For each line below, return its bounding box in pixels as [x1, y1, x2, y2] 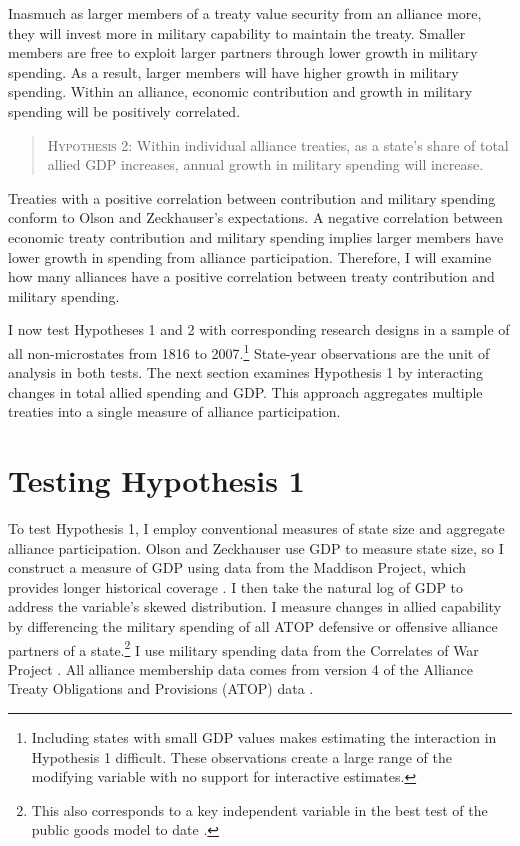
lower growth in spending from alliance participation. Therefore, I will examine [8, 246, 492, 267]
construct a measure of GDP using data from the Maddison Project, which [8, 557, 467, 578]
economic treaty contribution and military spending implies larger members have [8, 226, 504, 247]
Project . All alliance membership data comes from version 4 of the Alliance [8, 658, 473, 679]
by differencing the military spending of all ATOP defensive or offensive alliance [8, 616, 498, 637]
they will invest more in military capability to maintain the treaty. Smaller [8, 22, 466, 43]
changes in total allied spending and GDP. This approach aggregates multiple [8, 381, 483, 402]
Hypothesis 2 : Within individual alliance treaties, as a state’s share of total [47, 134, 509, 155]
